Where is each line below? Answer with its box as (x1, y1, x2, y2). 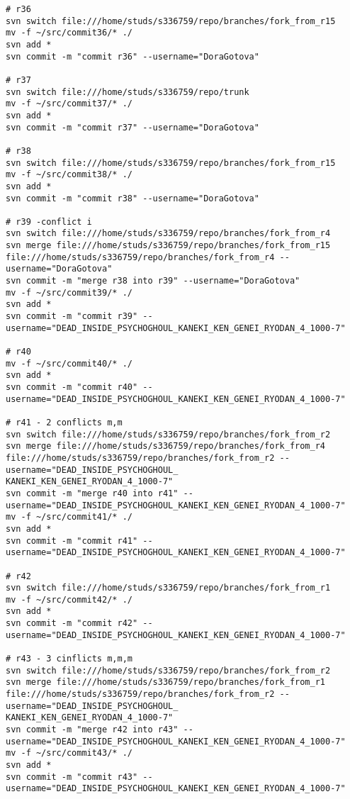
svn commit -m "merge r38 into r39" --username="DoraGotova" (6, 276, 300, 286)
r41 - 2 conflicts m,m (16, 417, 123, 428)
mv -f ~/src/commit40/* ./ (6, 358, 132, 369)
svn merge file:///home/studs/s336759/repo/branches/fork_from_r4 (6, 441, 326, 452)
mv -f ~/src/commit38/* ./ (6, 169, 132, 180)
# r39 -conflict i (6, 216, 92, 227)
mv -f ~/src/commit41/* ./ (6, 512, 132, 523)
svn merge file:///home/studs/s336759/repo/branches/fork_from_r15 (6, 240, 331, 251)
